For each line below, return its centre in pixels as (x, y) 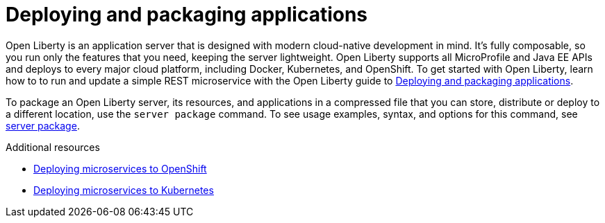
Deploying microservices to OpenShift (120, 168)
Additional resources (53, 147)
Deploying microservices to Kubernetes (124, 190)
